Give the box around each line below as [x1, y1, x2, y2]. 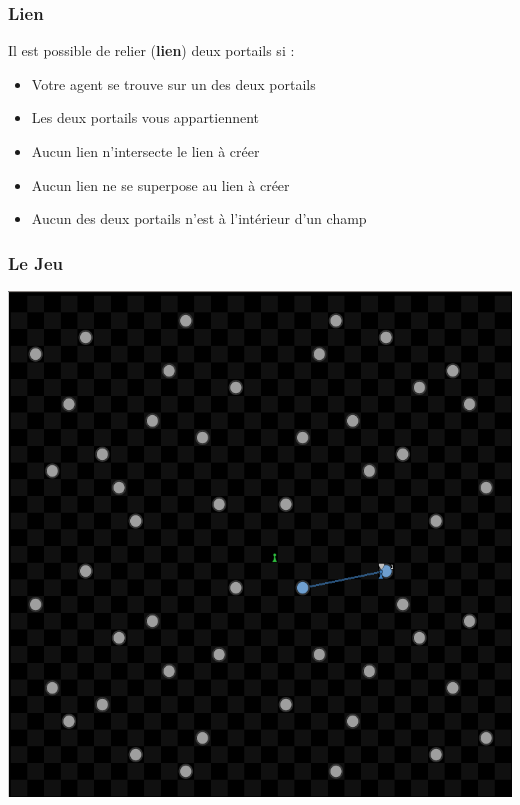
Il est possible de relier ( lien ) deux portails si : [8, 40, 295, 61]
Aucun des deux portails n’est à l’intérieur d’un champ [31, 208, 367, 229]
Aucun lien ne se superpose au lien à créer [31, 174, 290, 195]
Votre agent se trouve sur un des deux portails [31, 73, 316, 94]
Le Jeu [8, 250, 64, 275]
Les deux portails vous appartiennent [31, 107, 260, 128]
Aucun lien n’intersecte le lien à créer [31, 141, 260, 161]
